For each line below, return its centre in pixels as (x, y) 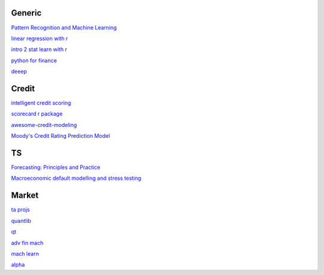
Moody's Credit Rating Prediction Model (61, 136)
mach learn (25, 253)
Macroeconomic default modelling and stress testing (76, 178)
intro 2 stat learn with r (39, 49)
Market (25, 196)
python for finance (34, 61)
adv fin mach (27, 243)
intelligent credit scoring (41, 102)
